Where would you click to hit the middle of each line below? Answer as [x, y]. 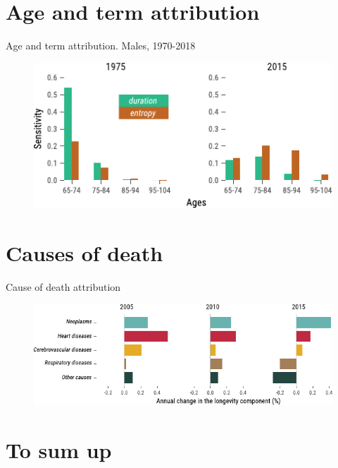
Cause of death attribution [63, 287]
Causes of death [84, 253]
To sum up [59, 450]
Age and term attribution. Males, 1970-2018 [101, 46]
